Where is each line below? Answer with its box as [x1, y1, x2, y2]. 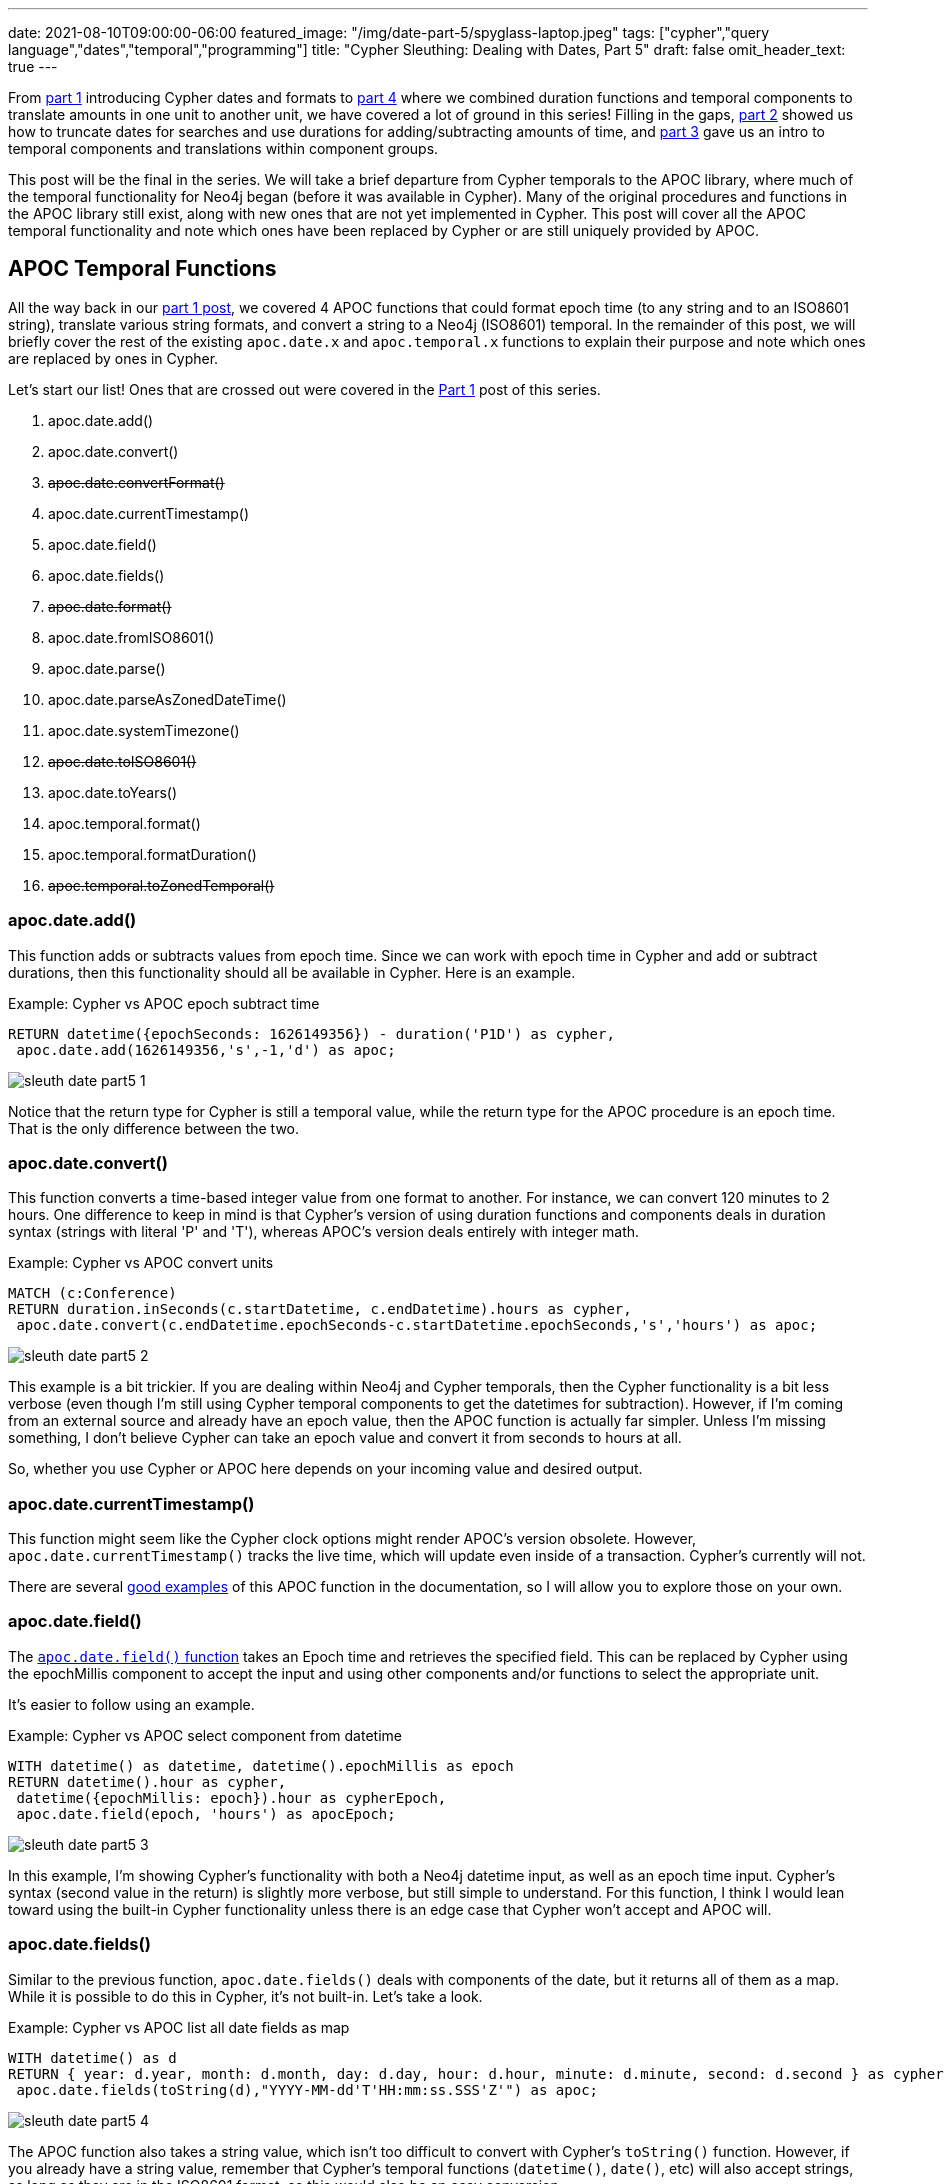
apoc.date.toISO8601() [48, 752, 197, 770]
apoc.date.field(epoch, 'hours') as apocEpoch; [16, 1805, 396, 1822]
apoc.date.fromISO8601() [48, 628, 215, 646]
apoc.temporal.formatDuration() [48, 845, 257, 863]
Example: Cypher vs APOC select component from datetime [8, 1726, 402, 1744]
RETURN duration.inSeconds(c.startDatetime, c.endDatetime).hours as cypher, [8, 1301, 632, 1318]
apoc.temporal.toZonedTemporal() [48, 876, 275, 894]
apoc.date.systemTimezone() [48, 721, 240, 739]
